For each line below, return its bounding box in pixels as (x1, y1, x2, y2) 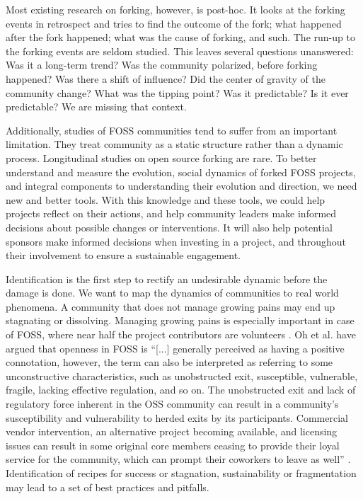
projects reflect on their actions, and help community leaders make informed (6, 206, 337, 221)
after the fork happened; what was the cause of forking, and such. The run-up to (6, 30, 355, 45)
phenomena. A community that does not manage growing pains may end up (6, 299, 335, 314)
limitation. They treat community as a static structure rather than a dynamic (6, 137, 343, 151)
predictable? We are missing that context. (6, 99, 187, 114)
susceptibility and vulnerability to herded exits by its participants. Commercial (6, 410, 348, 425)
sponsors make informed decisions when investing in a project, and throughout (6, 234, 346, 248)
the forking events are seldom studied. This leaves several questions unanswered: (6, 43, 354, 58)
